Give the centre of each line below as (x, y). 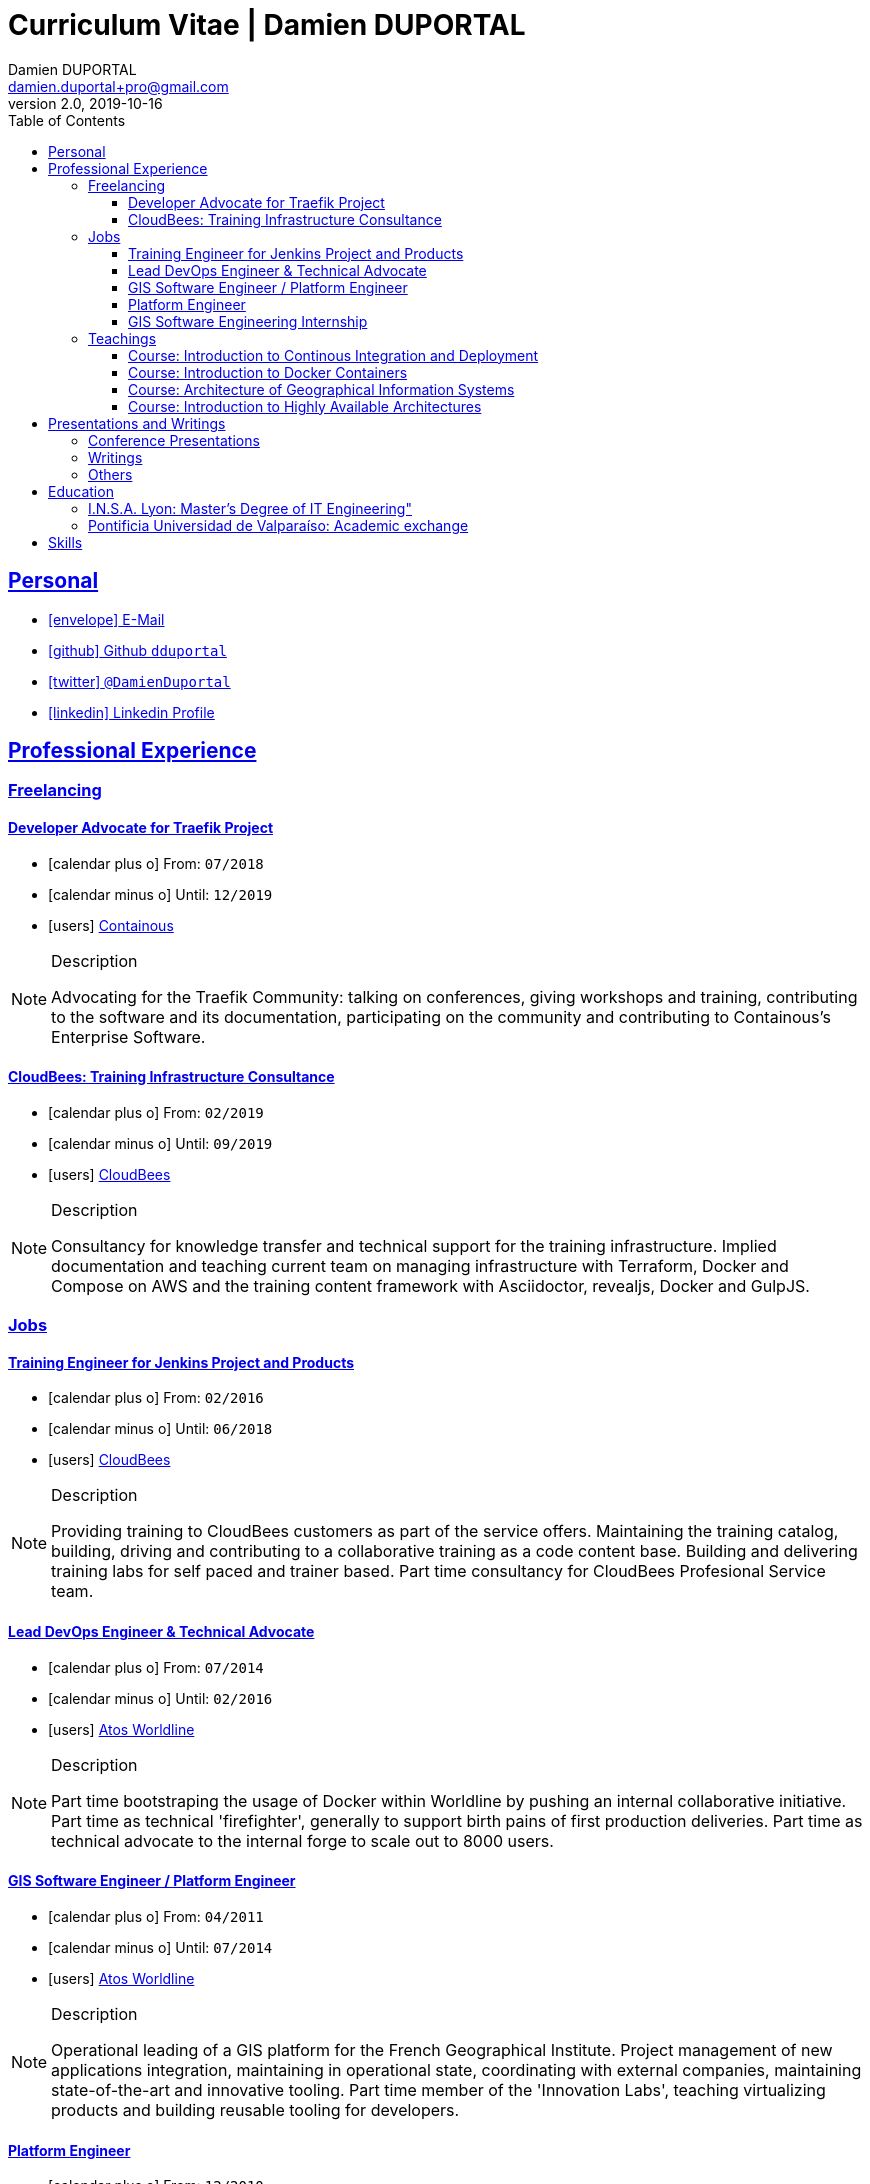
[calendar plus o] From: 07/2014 (156, 1667)
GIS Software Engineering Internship (248, 321)
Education (81, 491)
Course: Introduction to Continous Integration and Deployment (333, 355)
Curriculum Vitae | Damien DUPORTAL (267, 25)
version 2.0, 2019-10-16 (85, 103)
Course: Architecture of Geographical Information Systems (321, 389)
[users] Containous (111, 925)
